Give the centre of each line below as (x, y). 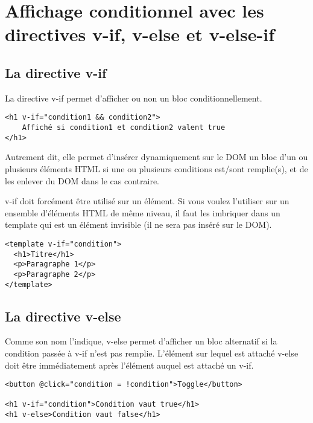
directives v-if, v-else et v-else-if (140, 34)
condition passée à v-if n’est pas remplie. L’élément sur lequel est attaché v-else (152, 353)
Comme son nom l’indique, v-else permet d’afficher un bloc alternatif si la (141, 341)
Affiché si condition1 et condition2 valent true (124, 128)
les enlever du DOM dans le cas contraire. (82, 180)
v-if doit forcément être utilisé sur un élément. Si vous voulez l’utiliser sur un (147, 201)
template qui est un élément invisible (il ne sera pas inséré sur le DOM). (138, 224)
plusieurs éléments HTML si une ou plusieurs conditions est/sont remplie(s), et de (156, 168)
